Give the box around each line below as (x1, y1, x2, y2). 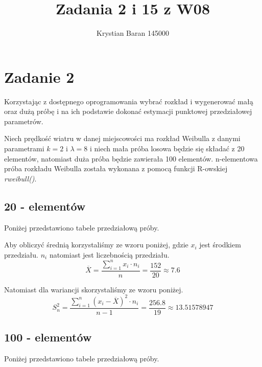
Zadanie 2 (4, 66, 75, 87)
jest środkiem (199, 239, 241, 250)
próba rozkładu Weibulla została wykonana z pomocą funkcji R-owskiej (4, 163, 228, 174)
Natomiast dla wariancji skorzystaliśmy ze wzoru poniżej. (4, 284, 183, 294)
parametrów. (4, 116, 43, 126)
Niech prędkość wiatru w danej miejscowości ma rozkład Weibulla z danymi (4, 133, 241, 144)
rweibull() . (4, 173, 37, 184)
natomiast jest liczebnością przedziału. (49, 249, 170, 260)
